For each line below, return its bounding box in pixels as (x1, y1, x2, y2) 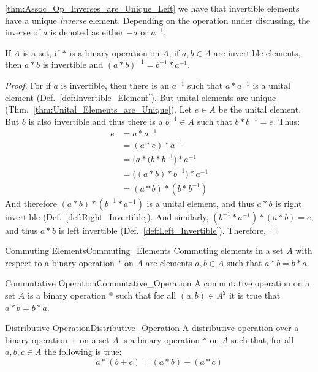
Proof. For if (5, 78, 51, 91)
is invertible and (42, 58, 104, 71)
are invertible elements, (213, 46, 301, 59)
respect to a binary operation (5, 256, 115, 269)
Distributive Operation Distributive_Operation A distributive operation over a (5, 321, 299, 334)
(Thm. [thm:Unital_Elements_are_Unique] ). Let (5, 103, 192, 116)
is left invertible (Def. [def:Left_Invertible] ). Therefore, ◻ (58, 223, 278, 236)
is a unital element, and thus (146, 196, 254, 209)
